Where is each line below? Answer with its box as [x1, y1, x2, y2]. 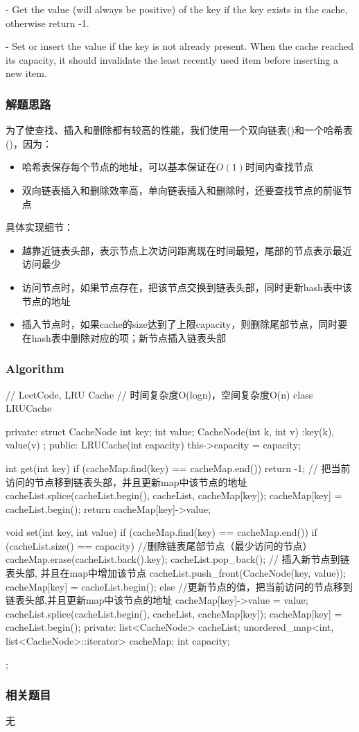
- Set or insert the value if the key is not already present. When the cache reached [6, 39, 354, 53]
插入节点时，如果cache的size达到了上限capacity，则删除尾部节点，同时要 [21, 317, 348, 331]
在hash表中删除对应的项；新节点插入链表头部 [21, 330, 226, 345]
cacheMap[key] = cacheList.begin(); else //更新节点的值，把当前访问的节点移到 [6, 579, 353, 593]
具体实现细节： [6, 220, 73, 234]
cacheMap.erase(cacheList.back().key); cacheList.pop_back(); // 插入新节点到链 [6, 552, 350, 566]
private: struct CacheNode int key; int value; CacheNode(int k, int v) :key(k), [6, 424, 335, 438]
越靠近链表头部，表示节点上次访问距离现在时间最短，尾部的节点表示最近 [21, 243, 352, 257]
